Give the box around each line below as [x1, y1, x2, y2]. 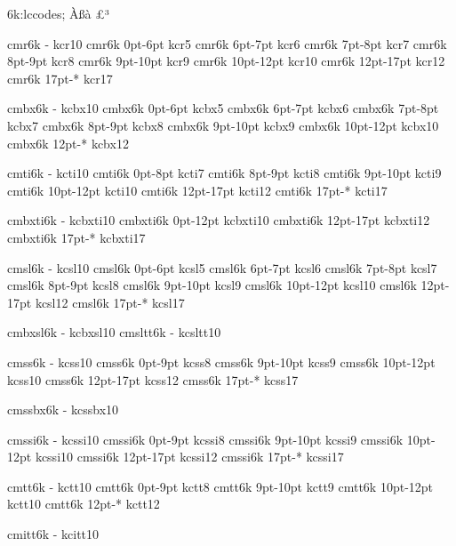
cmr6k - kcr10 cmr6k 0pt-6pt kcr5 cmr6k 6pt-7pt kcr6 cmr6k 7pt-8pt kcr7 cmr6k [7, 34, 447, 52]
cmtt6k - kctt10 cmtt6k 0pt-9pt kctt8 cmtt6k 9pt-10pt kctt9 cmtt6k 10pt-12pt [7, 477, 434, 495]
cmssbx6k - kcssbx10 [7, 400, 119, 419]
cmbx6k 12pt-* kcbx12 [7, 133, 129, 152]
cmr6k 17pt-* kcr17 [7, 68, 113, 87]
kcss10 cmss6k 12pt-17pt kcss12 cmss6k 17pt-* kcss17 [7, 370, 299, 389]
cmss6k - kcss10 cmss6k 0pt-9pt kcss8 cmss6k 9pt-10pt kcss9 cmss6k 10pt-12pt [7, 352, 436, 371]
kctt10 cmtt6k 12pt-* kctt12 [7, 494, 160, 513]
